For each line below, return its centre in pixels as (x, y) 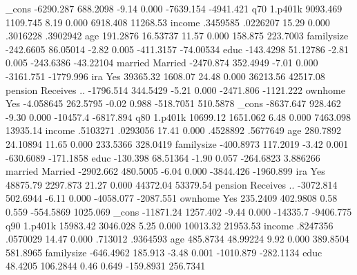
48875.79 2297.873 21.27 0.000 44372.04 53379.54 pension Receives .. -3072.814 (172, 184)
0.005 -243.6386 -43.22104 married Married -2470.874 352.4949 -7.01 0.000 (162, 63)
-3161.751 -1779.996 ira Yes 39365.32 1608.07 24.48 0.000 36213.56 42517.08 (165, 76)
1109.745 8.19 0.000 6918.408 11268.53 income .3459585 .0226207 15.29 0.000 (168, 22)
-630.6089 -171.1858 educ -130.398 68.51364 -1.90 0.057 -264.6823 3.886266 (163, 157)
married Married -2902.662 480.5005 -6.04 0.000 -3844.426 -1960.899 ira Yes (165, 171)
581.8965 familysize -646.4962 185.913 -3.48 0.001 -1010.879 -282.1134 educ (164, 252)
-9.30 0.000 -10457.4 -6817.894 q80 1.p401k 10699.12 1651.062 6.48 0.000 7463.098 (178, 116)
